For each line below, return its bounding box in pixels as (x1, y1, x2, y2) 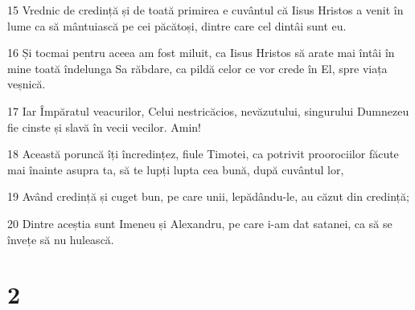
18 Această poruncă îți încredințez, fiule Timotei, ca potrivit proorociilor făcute (7, 145, 399, 162)
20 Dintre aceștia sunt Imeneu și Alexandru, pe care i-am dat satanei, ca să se (7, 214, 392, 231)
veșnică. (7, 75, 46, 92)
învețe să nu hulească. (7, 230, 114, 247)
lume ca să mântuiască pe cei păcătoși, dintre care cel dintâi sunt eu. (7, 17, 347, 34)
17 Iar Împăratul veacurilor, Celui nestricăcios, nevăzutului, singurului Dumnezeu (7, 102, 409, 119)
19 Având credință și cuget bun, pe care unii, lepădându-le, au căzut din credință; (7, 188, 409, 205)
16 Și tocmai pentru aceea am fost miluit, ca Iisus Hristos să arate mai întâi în (7, 44, 395, 61)
